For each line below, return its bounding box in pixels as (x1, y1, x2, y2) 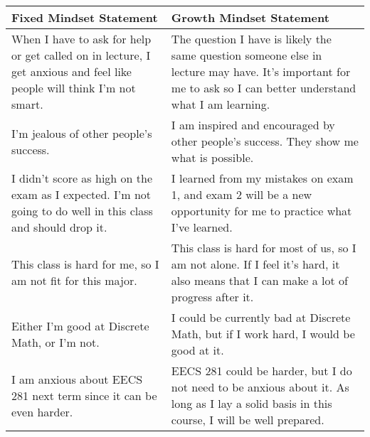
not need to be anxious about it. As (171, 379, 349, 395)
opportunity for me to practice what (171, 203, 352, 219)
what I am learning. (171, 96, 270, 112)
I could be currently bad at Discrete (171, 309, 351, 325)
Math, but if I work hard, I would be (171, 325, 355, 342)
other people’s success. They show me (171, 133, 359, 149)
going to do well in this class (11, 203, 153, 219)
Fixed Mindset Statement (11, 9, 158, 26)
